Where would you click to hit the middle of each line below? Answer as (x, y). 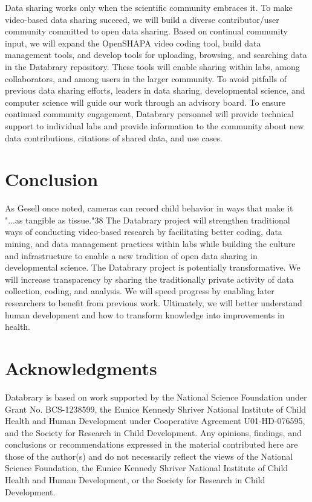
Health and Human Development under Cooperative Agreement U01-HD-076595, (155, 421)
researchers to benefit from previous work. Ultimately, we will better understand (154, 303)
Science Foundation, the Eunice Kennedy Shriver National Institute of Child (147, 468)
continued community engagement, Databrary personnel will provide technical (150, 114)
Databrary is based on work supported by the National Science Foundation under (156, 397)
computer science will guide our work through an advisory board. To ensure (145, 102)
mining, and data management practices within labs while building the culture (150, 244)
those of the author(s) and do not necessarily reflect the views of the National (149, 456)
